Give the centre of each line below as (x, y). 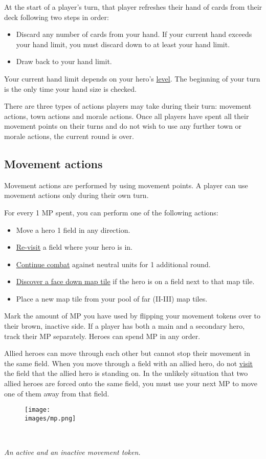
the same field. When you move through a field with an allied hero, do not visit (128, 363)
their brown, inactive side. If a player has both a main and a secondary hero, (125, 326)
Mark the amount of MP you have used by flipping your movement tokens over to (132, 316)
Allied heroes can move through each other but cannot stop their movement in (127, 353)
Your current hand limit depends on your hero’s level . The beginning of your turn (132, 78)
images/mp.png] (50, 418)
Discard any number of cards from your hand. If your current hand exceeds (134, 34)
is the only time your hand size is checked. (70, 88)
